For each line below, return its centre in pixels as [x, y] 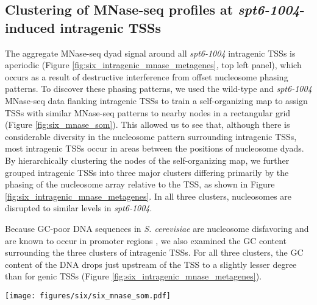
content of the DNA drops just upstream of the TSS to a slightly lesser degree [151, 264]
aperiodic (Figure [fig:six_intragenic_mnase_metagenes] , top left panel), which [153, 65]
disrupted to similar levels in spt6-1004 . [79, 208]
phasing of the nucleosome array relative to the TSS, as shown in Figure [140, 184]
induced [30, 27]
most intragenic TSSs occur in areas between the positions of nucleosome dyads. [155, 148]
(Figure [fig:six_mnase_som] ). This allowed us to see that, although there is [148, 124]
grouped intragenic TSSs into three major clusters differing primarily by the [147, 172]
